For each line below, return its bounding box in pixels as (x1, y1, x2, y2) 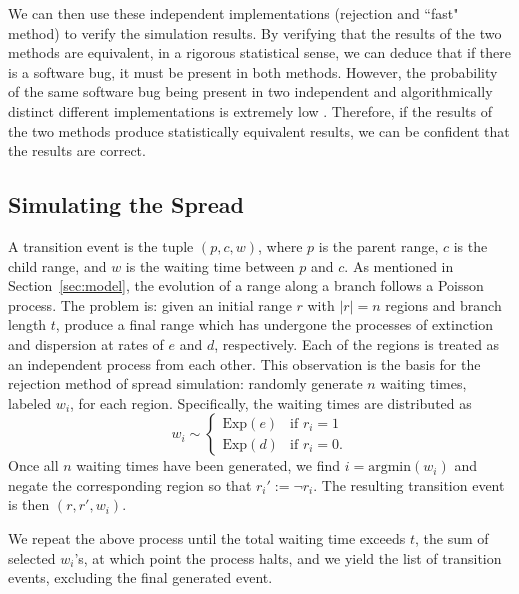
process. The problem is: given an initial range (8, 294, 292, 315)
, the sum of (415, 528, 489, 549)
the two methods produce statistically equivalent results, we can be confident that (8, 120, 510, 141)
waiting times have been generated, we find (76, 455, 341, 476)
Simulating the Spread (8, 189, 244, 220)
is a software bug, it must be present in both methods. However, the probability (8, 61, 498, 82)
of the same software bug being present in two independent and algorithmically (8, 81, 493, 102)
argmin (368, 460, 412, 475)
